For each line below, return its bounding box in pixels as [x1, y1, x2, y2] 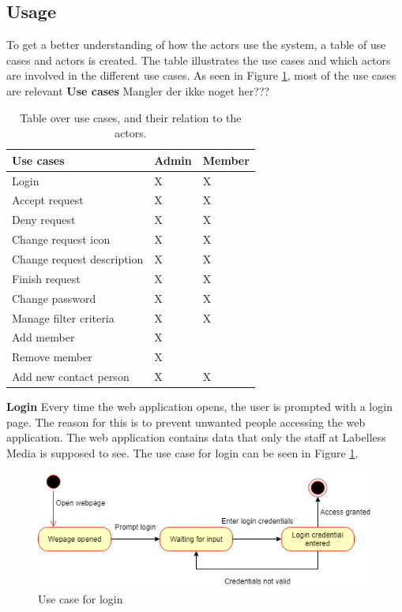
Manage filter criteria [12, 309, 115, 326]
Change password [12, 289, 96, 306]
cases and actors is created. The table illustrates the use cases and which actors [6, 51, 391, 68]
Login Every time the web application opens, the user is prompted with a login [6, 398, 393, 415]
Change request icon [12, 231, 111, 248]
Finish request [12, 270, 81, 286]
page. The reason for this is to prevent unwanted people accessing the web [6, 413, 366, 430]
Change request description [12, 250, 144, 267]
